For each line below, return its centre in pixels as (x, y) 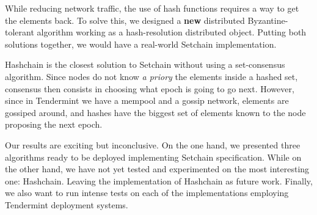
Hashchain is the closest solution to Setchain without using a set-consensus (145, 64)
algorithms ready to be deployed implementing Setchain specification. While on (153, 157)
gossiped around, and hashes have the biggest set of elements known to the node (155, 112)
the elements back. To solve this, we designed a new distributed (125, 20)
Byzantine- (268, 20)
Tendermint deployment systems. (67, 204)
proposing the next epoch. (54, 124)
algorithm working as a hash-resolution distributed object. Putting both (172, 32)
